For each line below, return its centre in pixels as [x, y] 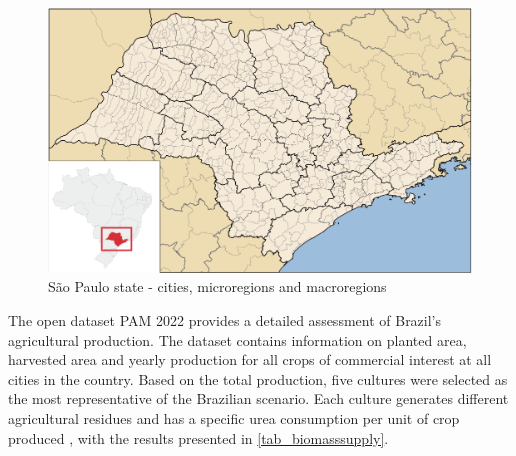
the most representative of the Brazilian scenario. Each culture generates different [258, 398]
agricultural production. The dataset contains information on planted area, [237, 339]
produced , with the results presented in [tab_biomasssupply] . [198, 437]
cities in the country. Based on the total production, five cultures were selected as [258, 378]
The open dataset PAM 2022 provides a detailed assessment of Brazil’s [225, 319]
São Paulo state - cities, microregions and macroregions [217, 286]
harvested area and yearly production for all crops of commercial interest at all [250, 359]
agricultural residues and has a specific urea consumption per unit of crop [234, 417]
